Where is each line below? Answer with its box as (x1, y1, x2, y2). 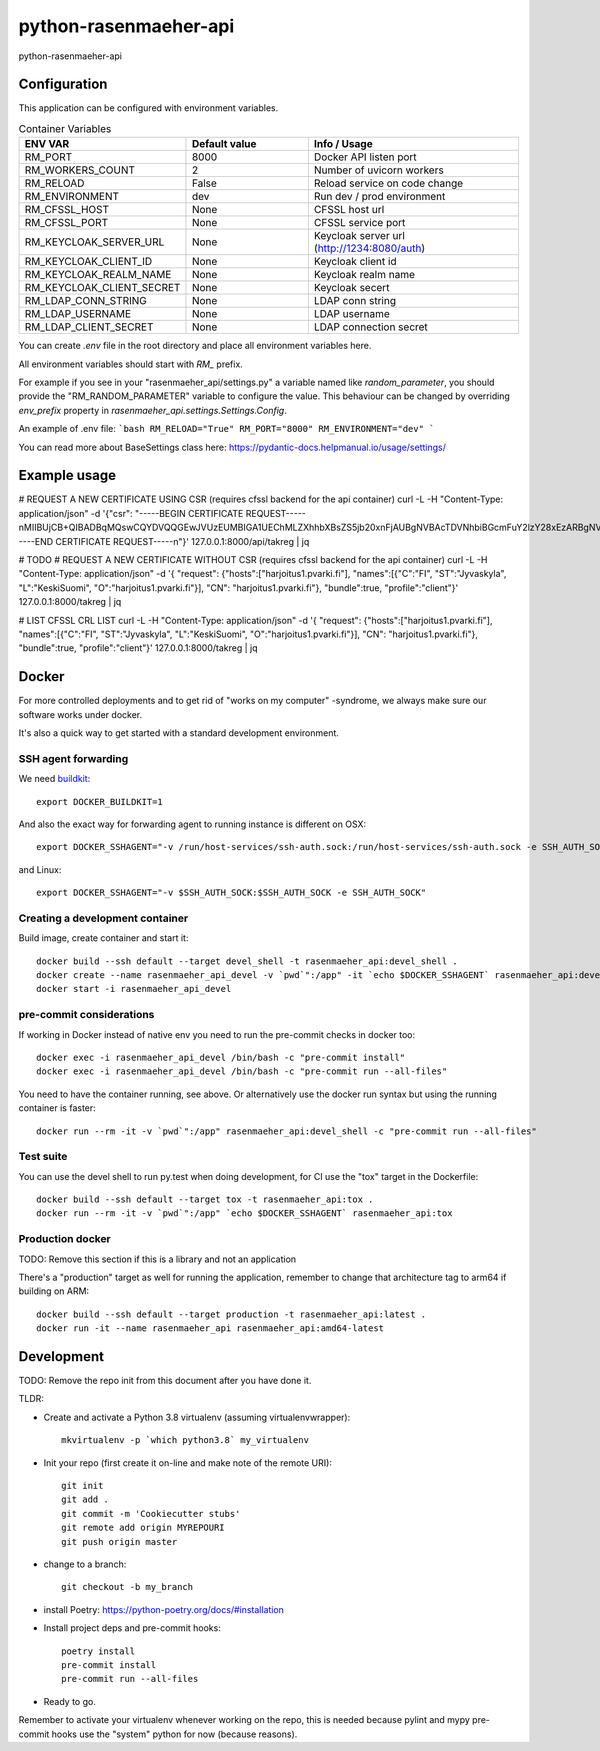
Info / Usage (313, 137, 374, 151)
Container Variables (18, 122, 112, 136)
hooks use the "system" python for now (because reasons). (51, 1728, 298, 1740)
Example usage (18, 467, 117, 484)
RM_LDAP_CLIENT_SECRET (24, 320, 154, 334)
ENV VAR (24, 137, 70, 151)
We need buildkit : (18, 773, 91, 785)
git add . (61, 1494, 109, 1505)
